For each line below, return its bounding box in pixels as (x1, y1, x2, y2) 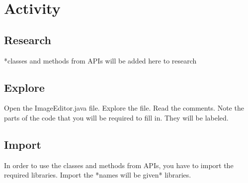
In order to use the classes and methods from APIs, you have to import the (4, 160, 234, 170)
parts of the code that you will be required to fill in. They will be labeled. (4, 112, 229, 122)
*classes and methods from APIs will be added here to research (4, 55, 197, 65)
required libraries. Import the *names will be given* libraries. (4, 170, 191, 180)
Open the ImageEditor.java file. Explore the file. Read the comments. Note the (4, 103, 244, 113)
